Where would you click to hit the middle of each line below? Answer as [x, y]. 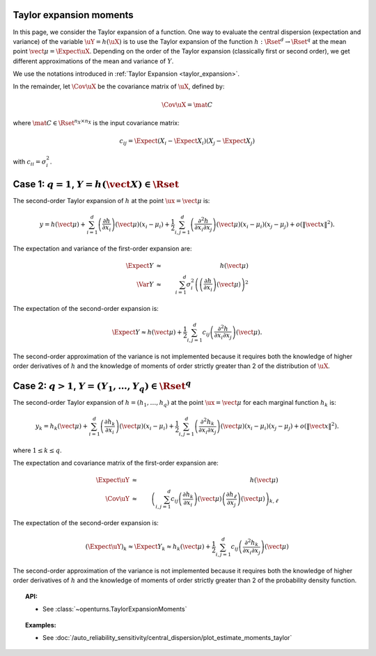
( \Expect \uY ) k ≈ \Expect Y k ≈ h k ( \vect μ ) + [148, 547]
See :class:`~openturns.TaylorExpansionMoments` [115, 609]
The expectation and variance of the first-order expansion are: [102, 248]
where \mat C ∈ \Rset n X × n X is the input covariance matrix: [96, 123]
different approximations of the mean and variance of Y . [93, 61]
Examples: [41, 625]
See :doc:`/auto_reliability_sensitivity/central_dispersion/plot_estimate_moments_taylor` [167, 637]
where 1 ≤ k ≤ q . [37, 450]
